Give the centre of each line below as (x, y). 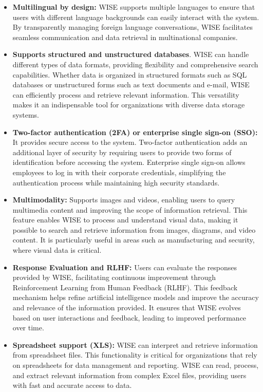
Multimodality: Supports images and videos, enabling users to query (124, 200)
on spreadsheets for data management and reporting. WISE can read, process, (136, 365)
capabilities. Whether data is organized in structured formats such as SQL (130, 74)
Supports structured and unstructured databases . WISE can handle (131, 54)
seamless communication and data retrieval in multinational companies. (125, 37)
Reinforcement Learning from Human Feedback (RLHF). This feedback (125, 287)
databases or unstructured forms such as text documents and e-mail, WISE (131, 85)
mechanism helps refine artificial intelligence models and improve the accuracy (136, 297)
